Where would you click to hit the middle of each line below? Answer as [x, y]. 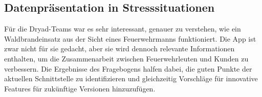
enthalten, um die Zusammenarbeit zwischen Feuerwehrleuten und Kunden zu [126, 58]
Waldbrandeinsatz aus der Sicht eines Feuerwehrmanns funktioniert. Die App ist [130, 38]
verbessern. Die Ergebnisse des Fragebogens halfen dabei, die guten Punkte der [128, 68]
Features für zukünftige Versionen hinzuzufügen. [80, 88]
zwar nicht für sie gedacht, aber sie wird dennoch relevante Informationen [119, 48]
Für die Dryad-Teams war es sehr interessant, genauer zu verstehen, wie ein [123, 29]
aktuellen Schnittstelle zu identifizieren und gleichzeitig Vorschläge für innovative [131, 78]
